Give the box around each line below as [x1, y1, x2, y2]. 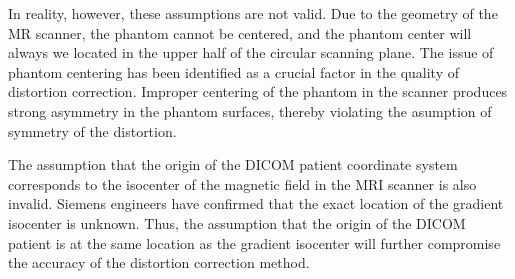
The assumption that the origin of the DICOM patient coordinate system [8, 154, 458, 175]
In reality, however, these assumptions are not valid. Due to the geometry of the [8, 3, 498, 23]
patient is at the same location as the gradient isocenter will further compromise [8, 232, 501, 253]
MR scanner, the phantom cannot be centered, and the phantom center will [8, 22, 472, 43]
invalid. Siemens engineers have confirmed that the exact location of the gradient [8, 193, 504, 214]
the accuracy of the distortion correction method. [8, 252, 310, 273]
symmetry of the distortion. [8, 120, 177, 141]
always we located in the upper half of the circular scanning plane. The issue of [8, 42, 494, 63]
